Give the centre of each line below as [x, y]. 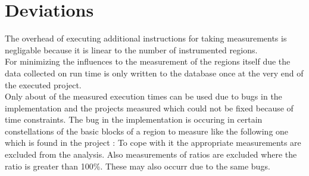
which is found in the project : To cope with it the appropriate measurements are [153, 143]
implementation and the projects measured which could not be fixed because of [149, 108]
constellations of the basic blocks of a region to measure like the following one [147, 131]
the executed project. [43, 84]
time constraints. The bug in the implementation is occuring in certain [134, 119]
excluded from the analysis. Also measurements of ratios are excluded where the [151, 154]
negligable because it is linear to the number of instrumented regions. [131, 49]
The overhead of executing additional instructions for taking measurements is [146, 38]
